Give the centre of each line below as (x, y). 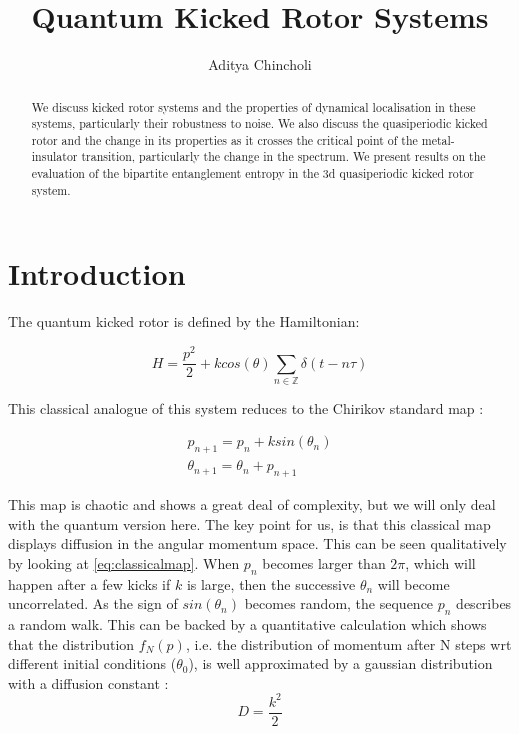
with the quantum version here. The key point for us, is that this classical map (249, 523)
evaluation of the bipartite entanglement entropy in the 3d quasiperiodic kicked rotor (252, 173)
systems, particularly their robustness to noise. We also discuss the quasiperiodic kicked (259, 123)
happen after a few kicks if (89, 583)
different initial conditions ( (92, 663)
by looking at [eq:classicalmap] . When (124, 562)
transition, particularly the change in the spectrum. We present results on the (283, 156)
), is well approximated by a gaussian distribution (340, 663)
